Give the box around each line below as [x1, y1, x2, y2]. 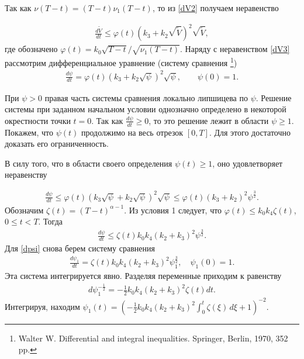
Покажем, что [5, 126, 54, 138]
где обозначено [5, 43, 58, 55]
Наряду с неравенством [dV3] [185, 43, 290, 55]
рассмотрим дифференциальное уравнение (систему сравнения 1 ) [5, 54, 237, 68]
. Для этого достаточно [209, 126, 291, 138]
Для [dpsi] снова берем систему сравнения [5, 242, 155, 254]
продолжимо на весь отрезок [81, 126, 184, 138]
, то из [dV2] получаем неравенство [152, 2, 279, 13]
